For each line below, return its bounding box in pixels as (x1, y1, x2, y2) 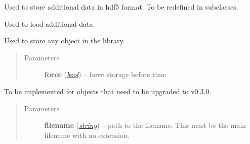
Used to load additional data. (4, 18, 95, 29)
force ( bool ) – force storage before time (44, 69, 166, 80)
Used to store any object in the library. (4, 35, 125, 46)
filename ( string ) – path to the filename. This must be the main (44, 120, 246, 130)
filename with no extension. (44, 129, 130, 140)
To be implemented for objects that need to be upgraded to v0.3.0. (4, 86, 212, 96)
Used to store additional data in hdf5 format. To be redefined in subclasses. (4, 2, 238, 12)
